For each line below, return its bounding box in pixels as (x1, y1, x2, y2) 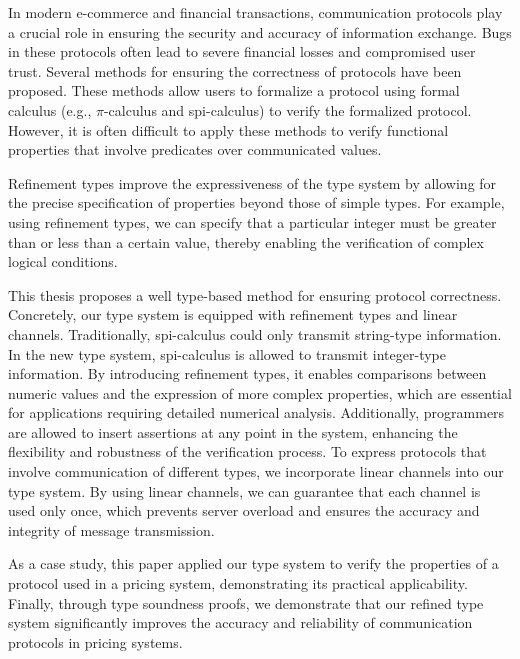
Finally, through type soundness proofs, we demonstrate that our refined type (8, 592, 484, 613)
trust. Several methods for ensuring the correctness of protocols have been (8, 60, 462, 81)
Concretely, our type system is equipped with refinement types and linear (8, 304, 458, 325)
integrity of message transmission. (8, 519, 215, 540)
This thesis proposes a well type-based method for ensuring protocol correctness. (8, 284, 502, 305)
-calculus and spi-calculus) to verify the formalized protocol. (103, 99, 472, 120)
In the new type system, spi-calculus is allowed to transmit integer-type (8, 343, 446, 364)
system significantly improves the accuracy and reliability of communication (8, 612, 473, 633)
